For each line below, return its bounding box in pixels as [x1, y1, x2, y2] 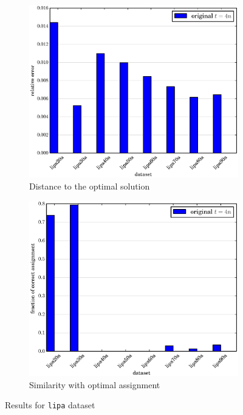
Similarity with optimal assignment [29, 378, 160, 391]
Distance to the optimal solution [29, 179, 150, 192]
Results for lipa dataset [5, 399, 95, 411]
